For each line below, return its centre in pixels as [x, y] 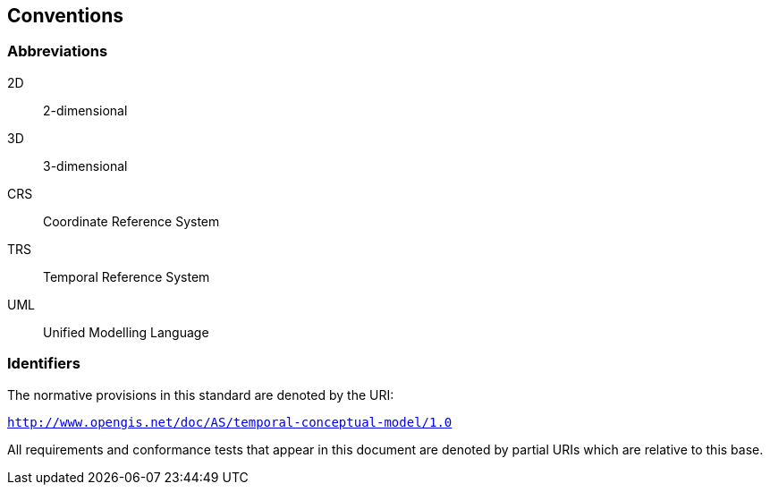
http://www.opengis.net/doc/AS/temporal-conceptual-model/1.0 [230, 422]
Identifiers [44, 364]
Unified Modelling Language [126, 332]
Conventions [66, 16]
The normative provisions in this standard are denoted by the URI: [201, 394]
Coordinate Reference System [131, 221]
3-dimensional [85, 165]
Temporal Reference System [127, 276]
